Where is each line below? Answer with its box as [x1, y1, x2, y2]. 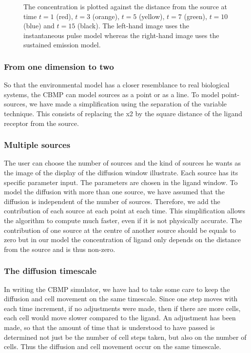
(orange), [92, 11, 119, 21]
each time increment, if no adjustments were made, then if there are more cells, [4, 303, 241, 313]
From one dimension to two [4, 60, 114, 72]
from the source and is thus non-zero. [4, 244, 116, 254]
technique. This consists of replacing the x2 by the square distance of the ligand [4, 108, 242, 118]
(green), [184, 11, 207, 21]
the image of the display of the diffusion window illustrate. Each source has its [4, 167, 238, 177]
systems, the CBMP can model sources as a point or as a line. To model [4, 89, 219, 99]
